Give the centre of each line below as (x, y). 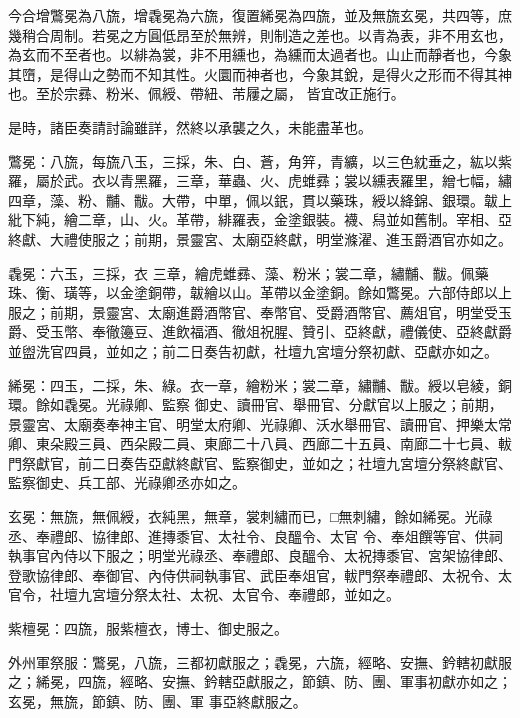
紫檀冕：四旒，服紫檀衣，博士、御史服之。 (148, 628)
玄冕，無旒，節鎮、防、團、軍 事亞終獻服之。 (157, 700)
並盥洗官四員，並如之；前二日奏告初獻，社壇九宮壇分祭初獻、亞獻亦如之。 (253, 350)
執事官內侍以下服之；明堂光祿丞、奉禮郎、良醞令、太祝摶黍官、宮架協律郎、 (260, 555)
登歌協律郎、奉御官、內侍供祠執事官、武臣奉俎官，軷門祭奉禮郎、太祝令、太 (260, 574)
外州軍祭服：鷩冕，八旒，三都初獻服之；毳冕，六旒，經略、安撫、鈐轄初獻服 (260, 661)
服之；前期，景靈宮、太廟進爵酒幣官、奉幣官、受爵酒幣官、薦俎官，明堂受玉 (260, 311)
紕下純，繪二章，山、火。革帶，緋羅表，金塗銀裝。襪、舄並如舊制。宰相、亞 (260, 219)
